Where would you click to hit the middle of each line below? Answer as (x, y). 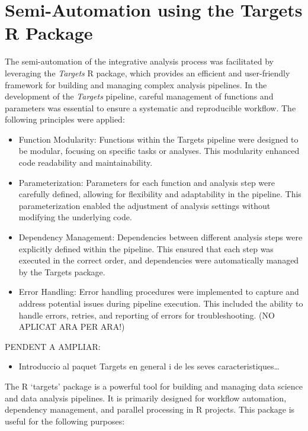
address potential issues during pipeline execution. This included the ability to (161, 303)
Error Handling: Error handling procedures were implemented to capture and (159, 292)
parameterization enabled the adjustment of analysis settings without (145, 205)
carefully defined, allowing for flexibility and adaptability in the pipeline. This (160, 194)
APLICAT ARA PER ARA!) (72, 327)
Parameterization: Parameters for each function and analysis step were (147, 182)
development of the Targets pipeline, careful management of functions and (139, 96)
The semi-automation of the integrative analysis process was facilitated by (139, 61)
